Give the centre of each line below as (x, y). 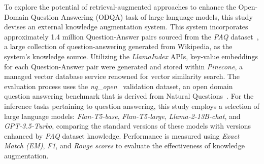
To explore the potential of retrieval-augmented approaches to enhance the (120, 7)
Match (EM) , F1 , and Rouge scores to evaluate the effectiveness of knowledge (124, 146)
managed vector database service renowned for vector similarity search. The (122, 76)
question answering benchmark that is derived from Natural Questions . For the (129, 96)
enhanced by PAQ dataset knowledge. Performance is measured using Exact (122, 135)
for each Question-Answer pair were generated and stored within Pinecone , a (123, 66)
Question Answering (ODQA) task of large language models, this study (142, 16)
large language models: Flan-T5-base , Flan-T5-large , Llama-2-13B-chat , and (122, 116)
